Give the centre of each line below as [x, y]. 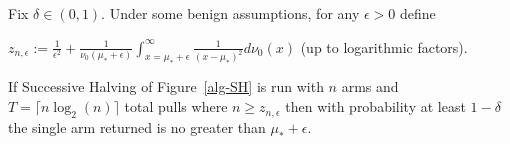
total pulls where [176, 106]
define [418, 13]
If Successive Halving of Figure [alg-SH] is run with [166, 86]
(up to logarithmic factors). [384, 46]
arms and [370, 86]
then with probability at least [375, 106]
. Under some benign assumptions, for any [230, 13]
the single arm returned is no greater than [137, 126]
